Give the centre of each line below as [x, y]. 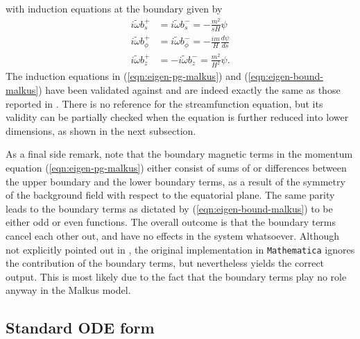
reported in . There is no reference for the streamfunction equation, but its [164, 103]
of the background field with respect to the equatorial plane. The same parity [170, 195]
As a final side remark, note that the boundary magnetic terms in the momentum [179, 154]
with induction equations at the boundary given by [114, 8]
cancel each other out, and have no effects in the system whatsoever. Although [172, 235]
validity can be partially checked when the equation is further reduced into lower [177, 117]
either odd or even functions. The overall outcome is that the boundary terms [171, 222]
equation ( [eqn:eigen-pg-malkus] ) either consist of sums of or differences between [176, 168]
